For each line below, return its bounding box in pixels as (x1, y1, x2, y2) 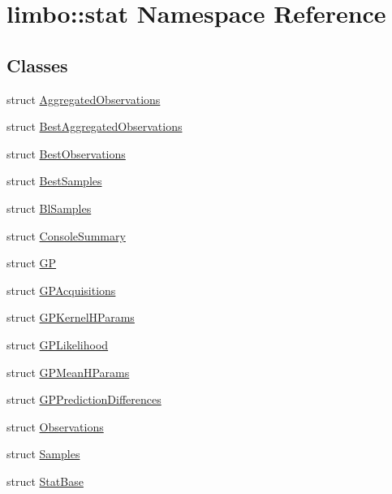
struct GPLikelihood (6, 336, 109, 353)
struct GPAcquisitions (6, 281, 116, 298)
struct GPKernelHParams (6, 309, 135, 326)
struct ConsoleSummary (6, 227, 126, 244)
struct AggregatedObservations (6, 90, 161, 107)
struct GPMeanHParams (6, 363, 130, 380)
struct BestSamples (6, 172, 102, 189)
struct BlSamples (6, 199, 92, 216)
